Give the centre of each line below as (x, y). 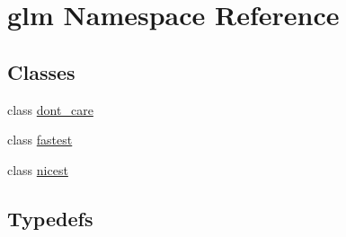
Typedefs (50, 218)
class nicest (38, 169)
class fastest (40, 140)
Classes (41, 71)
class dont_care (50, 109)
